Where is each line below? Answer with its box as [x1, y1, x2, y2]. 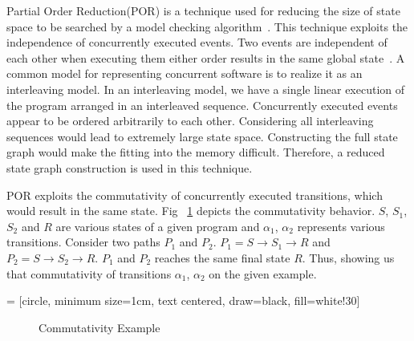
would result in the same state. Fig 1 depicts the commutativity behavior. [6, 202, 375, 219]
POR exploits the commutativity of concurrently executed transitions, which [6, 186, 383, 203]
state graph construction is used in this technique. [6, 159, 253, 176]
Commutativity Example [39, 319, 160, 335]
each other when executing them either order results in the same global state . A [6, 49, 405, 66]
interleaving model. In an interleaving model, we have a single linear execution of [6, 80, 405, 97]
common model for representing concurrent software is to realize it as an [6, 65, 363, 82]
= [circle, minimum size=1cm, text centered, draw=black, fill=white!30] [6, 292, 360, 309]
